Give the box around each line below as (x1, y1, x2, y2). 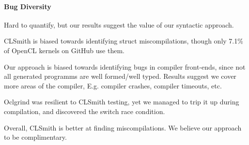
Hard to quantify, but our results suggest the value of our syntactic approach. (4, 19, 234, 29)
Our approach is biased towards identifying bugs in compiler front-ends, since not (4, 61, 246, 72)
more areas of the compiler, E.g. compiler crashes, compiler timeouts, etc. (4, 80, 222, 90)
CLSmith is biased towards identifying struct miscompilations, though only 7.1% (4, 36, 243, 46)
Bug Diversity (4, 1, 51, 11)
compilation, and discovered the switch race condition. (4, 106, 165, 116)
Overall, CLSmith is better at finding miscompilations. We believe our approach (4, 122, 242, 132)
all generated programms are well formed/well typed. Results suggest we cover (4, 71, 236, 81)
